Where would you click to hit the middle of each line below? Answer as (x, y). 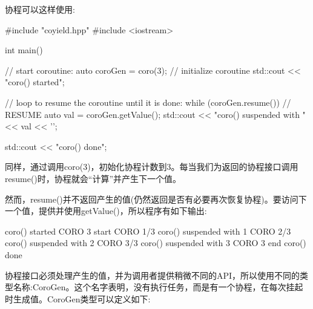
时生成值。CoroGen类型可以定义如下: (78, 298)
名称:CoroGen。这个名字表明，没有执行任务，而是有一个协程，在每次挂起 (158, 287)
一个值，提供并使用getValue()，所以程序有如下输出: (106, 211)
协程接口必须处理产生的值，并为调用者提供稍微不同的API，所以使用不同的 (153, 275)
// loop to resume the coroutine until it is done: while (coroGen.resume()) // (148, 102)
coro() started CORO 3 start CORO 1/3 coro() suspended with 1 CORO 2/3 (148, 231)
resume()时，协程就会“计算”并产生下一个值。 (93, 178)
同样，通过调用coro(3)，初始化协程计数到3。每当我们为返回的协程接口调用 (152, 167)
